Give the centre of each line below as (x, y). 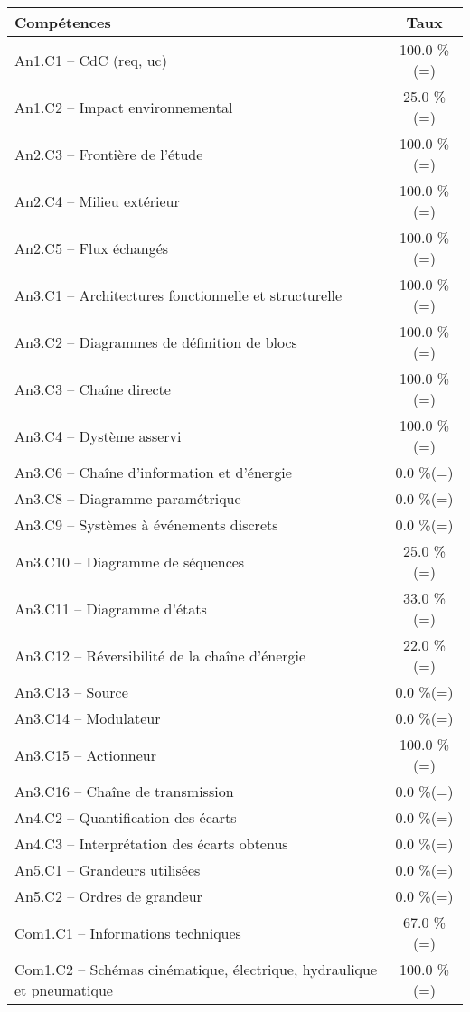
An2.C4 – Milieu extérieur (97, 201)
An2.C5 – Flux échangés (92, 248)
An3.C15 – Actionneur (85, 754)
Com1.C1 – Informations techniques (128, 932)
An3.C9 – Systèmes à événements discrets (146, 525)
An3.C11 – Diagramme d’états (111, 608)
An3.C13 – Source (71, 692)
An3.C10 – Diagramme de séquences (130, 561)
